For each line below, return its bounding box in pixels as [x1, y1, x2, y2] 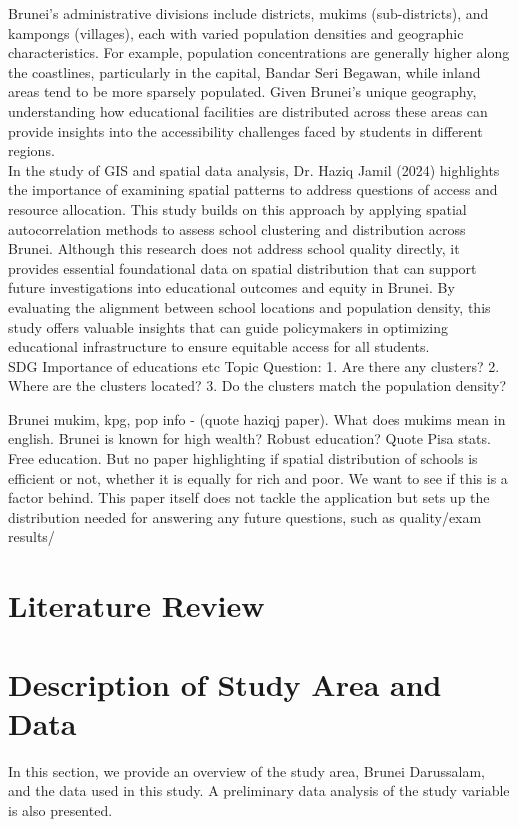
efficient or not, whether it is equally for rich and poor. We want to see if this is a [8, 467, 508, 488]
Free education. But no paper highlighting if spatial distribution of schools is [8, 448, 478, 469]
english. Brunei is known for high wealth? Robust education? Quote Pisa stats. [8, 428, 491, 449]
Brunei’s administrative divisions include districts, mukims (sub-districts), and [8, 3, 489, 23]
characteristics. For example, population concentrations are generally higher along [8, 42, 510, 63]
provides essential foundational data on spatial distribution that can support [8, 257, 477, 278]
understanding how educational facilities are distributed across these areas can [8, 100, 488, 121]
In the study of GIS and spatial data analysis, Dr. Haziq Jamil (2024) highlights [8, 159, 500, 180]
